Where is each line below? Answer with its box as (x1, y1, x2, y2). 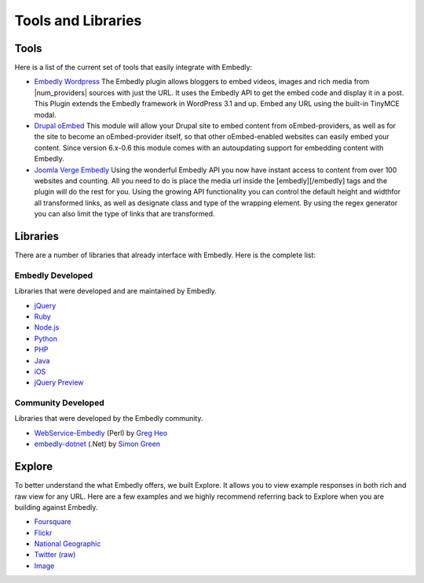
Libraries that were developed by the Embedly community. (14, 414, 203, 423)
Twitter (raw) (34, 550, 76, 559)
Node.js (34, 323, 60, 332)
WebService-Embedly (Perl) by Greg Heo (34, 428, 168, 437)
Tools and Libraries (14, 12, 142, 29)
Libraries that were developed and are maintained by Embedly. (14, 286, 217, 296)
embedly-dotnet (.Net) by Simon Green (34, 439, 161, 448)
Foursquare (34, 517, 71, 526)
